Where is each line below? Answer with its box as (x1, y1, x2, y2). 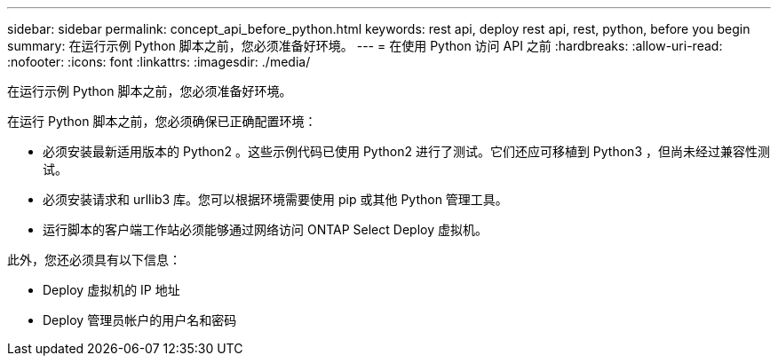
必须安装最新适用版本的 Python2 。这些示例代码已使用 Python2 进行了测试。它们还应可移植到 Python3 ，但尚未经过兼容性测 (43, 144, 770, 159)
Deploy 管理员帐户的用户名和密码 (43, 312, 237, 327)
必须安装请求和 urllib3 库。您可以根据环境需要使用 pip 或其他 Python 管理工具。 (43, 192, 508, 207)
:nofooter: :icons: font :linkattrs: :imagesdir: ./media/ (7, 54, 311, 69)
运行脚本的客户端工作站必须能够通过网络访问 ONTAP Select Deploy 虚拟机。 (43, 222, 488, 237)
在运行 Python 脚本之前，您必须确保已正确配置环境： (7, 114, 317, 129)
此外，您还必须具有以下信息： (7, 252, 181, 267)
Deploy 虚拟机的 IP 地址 (43, 282, 180, 297)
